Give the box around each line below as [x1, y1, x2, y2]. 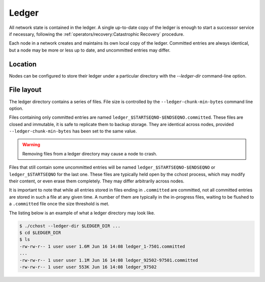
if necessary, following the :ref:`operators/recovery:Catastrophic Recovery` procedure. [9, 31, 185, 37]
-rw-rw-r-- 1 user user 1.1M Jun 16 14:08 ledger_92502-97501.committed [19, 257, 198, 263]
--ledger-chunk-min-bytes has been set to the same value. [9, 128, 137, 134]
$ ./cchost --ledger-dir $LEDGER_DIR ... [19, 223, 121, 229]
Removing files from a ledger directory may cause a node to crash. [22, 151, 158, 156]
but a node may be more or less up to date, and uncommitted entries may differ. [9, 47, 171, 53]
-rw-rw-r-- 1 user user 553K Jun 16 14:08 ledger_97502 [19, 264, 157, 270]
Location [9, 60, 37, 68]
